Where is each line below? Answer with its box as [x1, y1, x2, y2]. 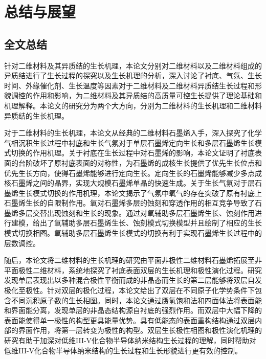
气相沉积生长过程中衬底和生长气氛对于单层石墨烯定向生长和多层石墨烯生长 [4, 137, 255, 148]
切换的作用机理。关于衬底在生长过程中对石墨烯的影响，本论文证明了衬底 [11, 147, 255, 158]
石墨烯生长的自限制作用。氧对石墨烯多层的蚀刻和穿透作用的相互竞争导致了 [4, 197, 255, 208]
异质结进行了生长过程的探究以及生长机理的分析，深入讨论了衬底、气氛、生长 [4, 70, 262, 81]
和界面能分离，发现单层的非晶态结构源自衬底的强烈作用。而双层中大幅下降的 [4, 305, 262, 316]
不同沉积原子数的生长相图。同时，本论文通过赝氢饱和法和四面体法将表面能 [11, 295, 262, 305]
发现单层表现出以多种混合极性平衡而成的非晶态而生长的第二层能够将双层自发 [4, 275, 262, 285]
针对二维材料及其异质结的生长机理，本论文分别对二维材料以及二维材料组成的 [4, 60, 262, 71]
